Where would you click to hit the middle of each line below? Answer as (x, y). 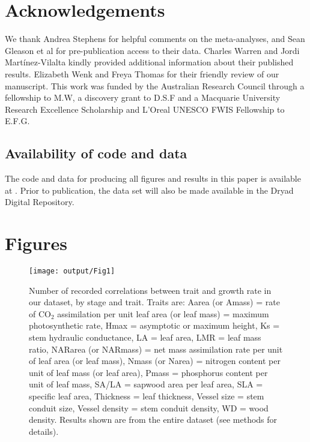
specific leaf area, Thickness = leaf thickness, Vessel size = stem (147, 396)
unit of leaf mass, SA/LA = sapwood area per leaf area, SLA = (146, 384)
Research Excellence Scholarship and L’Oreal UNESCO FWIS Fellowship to (145, 109)
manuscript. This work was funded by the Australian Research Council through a (155, 85)
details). (44, 431)
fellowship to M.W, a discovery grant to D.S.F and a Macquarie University (143, 97)
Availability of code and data (96, 153)
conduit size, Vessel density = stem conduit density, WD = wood (149, 408)
